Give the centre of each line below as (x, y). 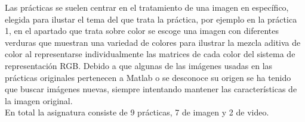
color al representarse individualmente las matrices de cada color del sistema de (150, 54)
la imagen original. (39, 100)
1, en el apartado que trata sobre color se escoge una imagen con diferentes (142, 31)
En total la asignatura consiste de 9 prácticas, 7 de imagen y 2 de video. (137, 112)
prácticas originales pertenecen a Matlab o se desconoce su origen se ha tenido (148, 77)
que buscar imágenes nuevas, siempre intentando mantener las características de (151, 89)
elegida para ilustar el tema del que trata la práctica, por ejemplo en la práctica (151, 19)
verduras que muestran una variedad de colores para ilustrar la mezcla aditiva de (153, 42)
